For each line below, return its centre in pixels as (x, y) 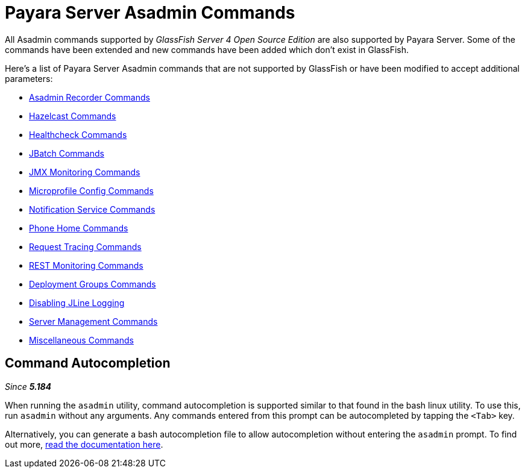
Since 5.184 (28, 386)
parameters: (29, 78)
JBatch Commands (67, 153)
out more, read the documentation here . (84, 444)
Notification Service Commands (92, 209)
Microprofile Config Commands (91, 190)
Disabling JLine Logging (77, 302)
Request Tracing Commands (85, 246)
